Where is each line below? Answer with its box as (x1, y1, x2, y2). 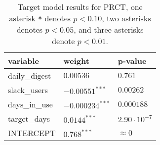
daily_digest (8, 70, 51, 81)
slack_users (8, 84, 48, 96)
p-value (118, 55, 147, 66)
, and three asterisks (74, 24, 144, 35)
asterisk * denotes (9, 12, 71, 24)
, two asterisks (102, 12, 151, 24)
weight (63, 55, 89, 66)
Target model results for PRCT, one (17, 1, 143, 12)
